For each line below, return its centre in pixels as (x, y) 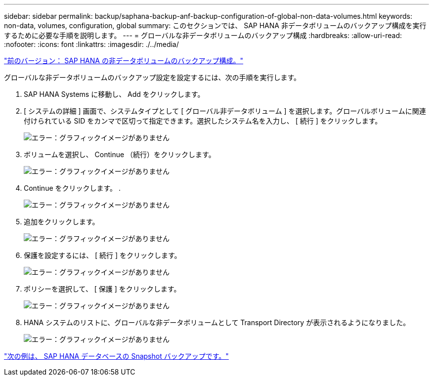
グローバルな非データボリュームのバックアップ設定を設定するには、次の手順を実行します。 (152, 77)
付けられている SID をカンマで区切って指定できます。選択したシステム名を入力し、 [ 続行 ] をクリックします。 (203, 121)
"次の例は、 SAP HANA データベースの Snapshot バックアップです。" (116, 356)
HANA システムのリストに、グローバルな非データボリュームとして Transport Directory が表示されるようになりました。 (217, 322)
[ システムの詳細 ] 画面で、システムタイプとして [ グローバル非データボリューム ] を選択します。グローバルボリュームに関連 (225, 111)
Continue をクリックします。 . (72, 188)
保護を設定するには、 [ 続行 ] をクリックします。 (103, 255)
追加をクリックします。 (62, 222)
